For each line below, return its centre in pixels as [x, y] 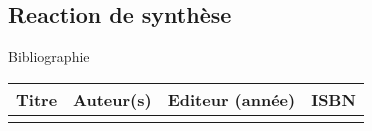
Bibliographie [49, 56]
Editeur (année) [231, 99]
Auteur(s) [112, 99]
